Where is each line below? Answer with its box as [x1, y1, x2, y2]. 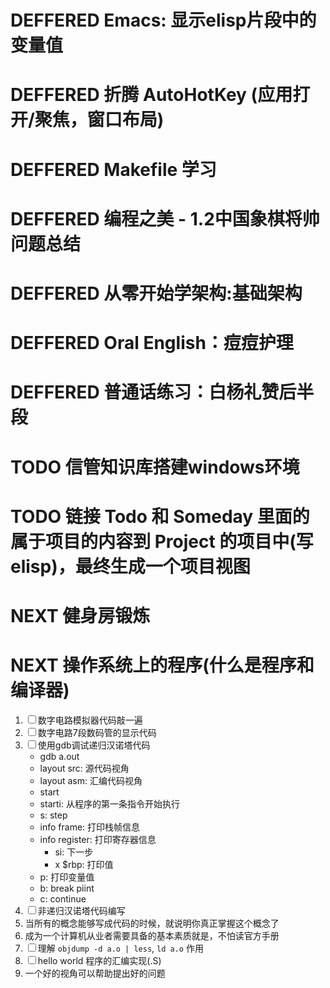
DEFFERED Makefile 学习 [10, 158, 217, 181]
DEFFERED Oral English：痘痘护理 [10, 332, 294, 355]
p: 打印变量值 [39, 871, 95, 883]
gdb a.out [39, 750, 80, 762]
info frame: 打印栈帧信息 [39, 821, 141, 833]
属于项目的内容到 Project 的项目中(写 [10, 530, 314, 553]
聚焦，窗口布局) [34, 109, 165, 131]
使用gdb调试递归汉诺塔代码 [37, 739, 151, 751]
